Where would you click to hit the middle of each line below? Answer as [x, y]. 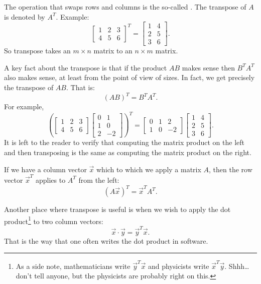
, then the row [231, 169]
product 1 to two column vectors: [54, 220]
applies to [50, 180]
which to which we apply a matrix [149, 169]
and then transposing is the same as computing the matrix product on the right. [128, 152]
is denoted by [25, 16]
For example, [24, 106]
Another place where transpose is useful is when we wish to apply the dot [117, 209]
